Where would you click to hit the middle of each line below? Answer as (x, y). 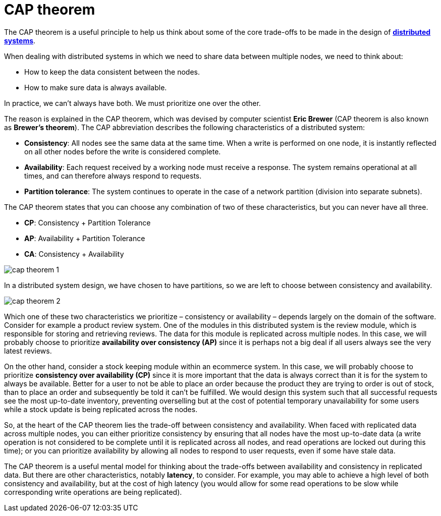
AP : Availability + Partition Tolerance (85, 238)
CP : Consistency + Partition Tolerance (88, 222)
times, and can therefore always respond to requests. (113, 176)
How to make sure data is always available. (96, 87)
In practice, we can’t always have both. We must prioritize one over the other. (132, 103)
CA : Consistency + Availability (74, 254)
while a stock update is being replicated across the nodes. (101, 409)
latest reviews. (28, 351)
